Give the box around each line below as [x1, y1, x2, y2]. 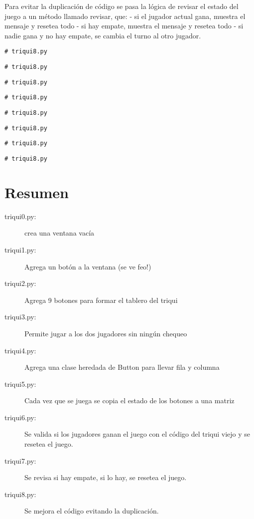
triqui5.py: [4, 378, 36, 389]
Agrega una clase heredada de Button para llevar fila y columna [24, 362, 220, 372]
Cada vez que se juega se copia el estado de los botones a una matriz [24, 395, 235, 406]
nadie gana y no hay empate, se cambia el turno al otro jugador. [4, 30, 201, 40]
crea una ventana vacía [24, 228, 95, 238]
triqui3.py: [4, 311, 36, 322]
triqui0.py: [4, 211, 36, 221]
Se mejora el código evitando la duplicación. [24, 506, 159, 516]
